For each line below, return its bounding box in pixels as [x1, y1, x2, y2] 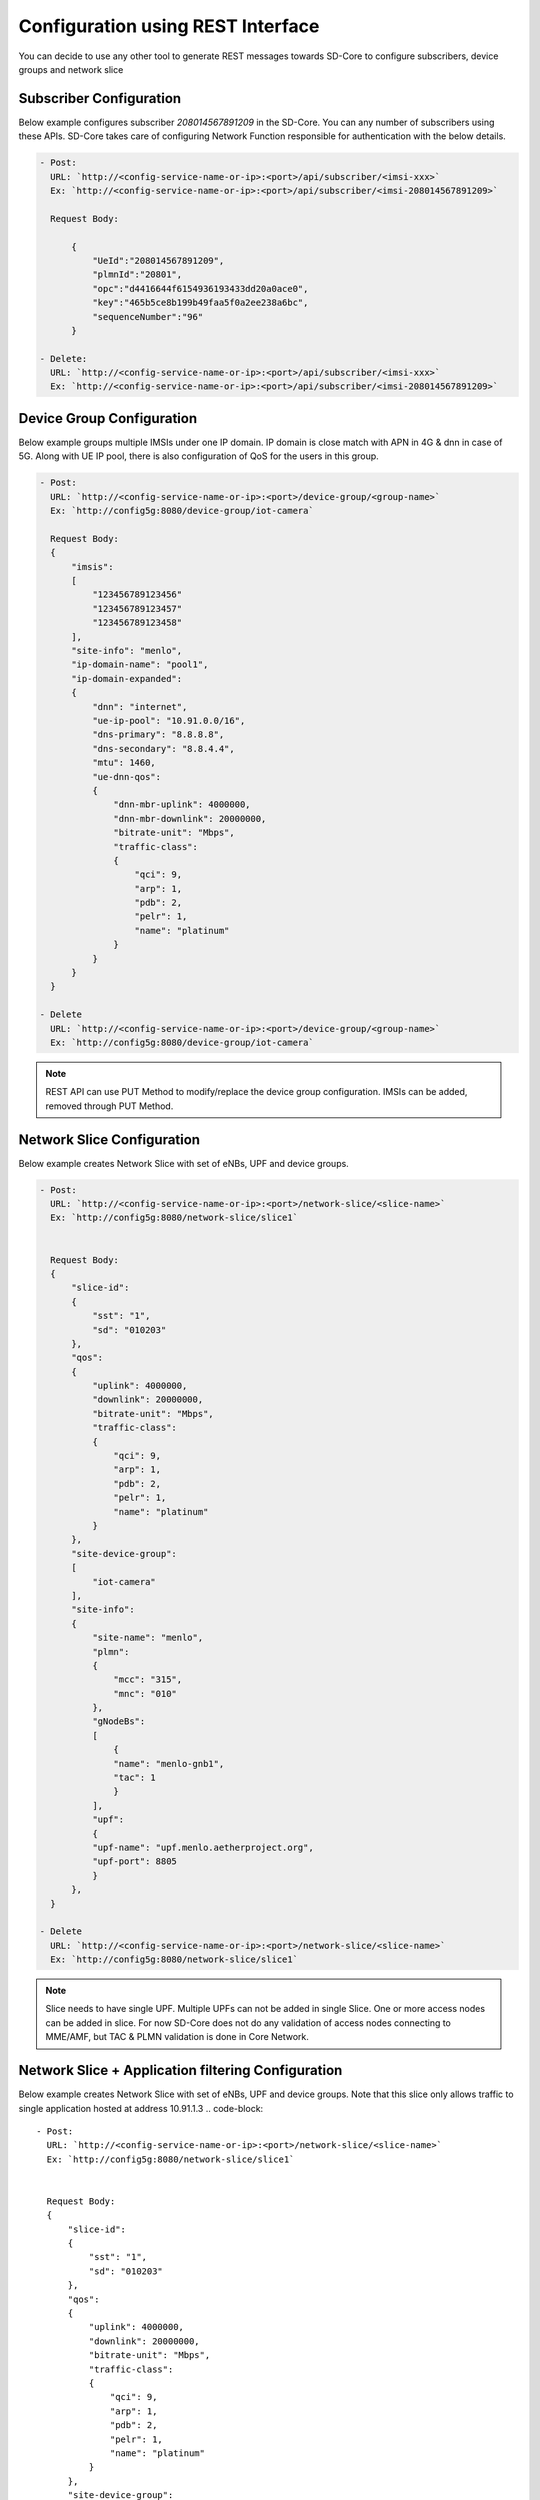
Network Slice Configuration [18, 1131, 200, 1148]
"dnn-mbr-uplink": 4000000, [113, 799, 251, 810]
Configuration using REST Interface [18, 15, 320, 37]
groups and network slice [18, 63, 124, 75]
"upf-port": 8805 [91, 1856, 177, 1867]
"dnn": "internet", [91, 701, 188, 712]
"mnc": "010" [113, 1688, 177, 1699]
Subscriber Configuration [18, 90, 182, 107]
